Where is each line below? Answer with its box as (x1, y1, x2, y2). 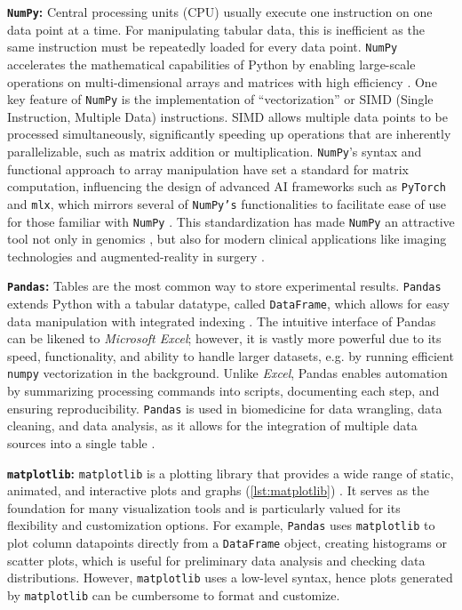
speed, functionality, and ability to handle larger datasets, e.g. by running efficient (7, 346, 454, 365)
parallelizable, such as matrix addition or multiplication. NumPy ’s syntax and (7, 141, 422, 160)
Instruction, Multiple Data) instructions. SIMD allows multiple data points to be (7, 107, 448, 125)
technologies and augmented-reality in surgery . (7, 246, 266, 265)
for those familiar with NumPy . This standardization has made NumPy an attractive (7, 212, 455, 230)
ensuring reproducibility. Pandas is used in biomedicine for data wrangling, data (7, 398, 442, 417)
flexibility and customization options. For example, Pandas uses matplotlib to (7, 516, 435, 534)
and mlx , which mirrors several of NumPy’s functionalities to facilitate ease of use (7, 194, 447, 213)
